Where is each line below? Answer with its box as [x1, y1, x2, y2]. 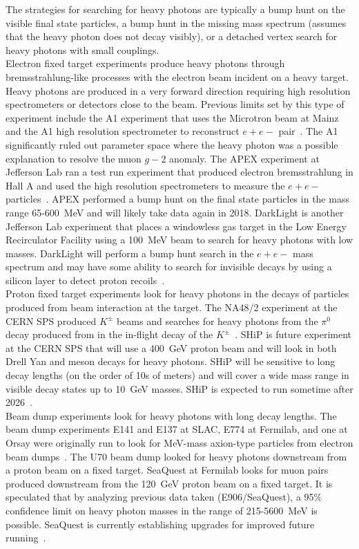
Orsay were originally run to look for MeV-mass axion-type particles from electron [6, 436, 353, 449]
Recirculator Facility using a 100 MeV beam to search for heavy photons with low [6, 232, 353, 247]
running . [6, 530, 46, 545]
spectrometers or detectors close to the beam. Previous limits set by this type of [6, 97, 345, 111]
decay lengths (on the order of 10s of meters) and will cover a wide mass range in [6, 368, 349, 382]
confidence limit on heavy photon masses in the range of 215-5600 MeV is [6, 503, 318, 517]
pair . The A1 [278, 124, 338, 138]
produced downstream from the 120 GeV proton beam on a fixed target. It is [6, 476, 333, 490]
